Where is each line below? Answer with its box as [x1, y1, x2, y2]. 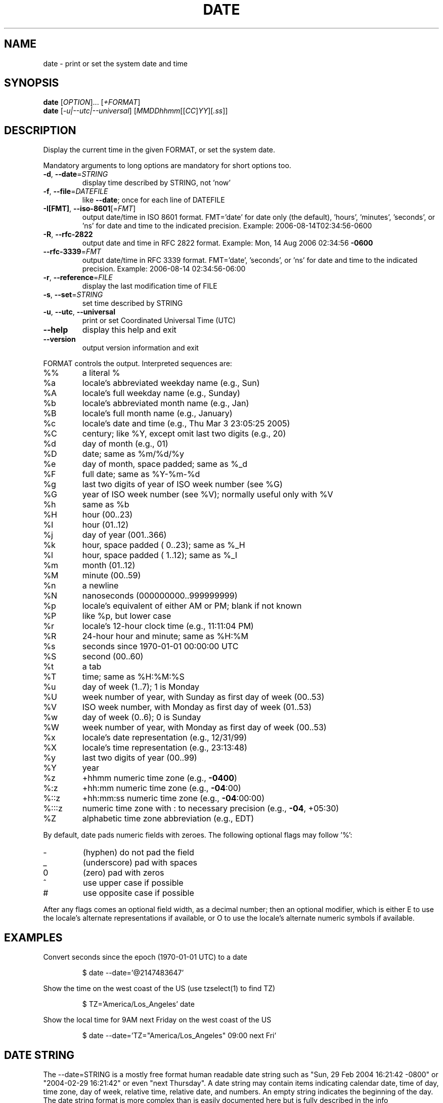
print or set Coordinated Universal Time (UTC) [82, 316, 236, 325]
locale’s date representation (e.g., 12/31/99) [82, 732, 247, 743]
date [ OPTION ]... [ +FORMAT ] [43, 98, 141, 107]
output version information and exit [82, 343, 199, 352]
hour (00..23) [82, 509, 133, 520]
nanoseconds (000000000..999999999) [82, 590, 238, 601]
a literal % [82, 368, 120, 378]
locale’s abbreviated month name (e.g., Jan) [82, 398, 249, 409]
